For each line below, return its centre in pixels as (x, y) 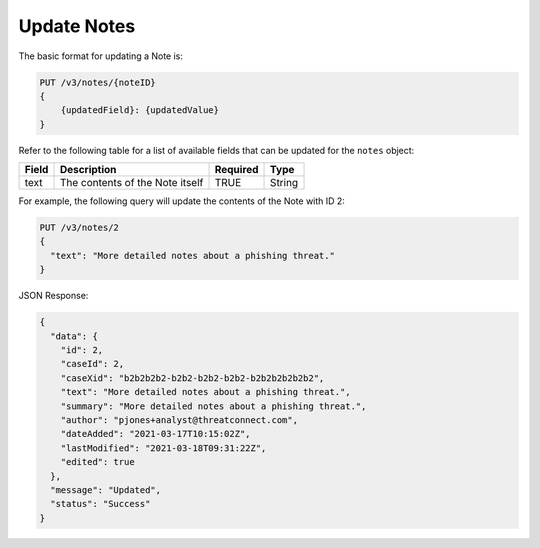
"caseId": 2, (92, 364)
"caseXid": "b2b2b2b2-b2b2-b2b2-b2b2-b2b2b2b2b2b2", (192, 378)
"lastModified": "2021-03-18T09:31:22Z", (163, 448)
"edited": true (97, 462)
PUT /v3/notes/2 (79, 228)
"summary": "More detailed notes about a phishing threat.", (213, 406)
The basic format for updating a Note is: (101, 56)
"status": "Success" (100, 504)
